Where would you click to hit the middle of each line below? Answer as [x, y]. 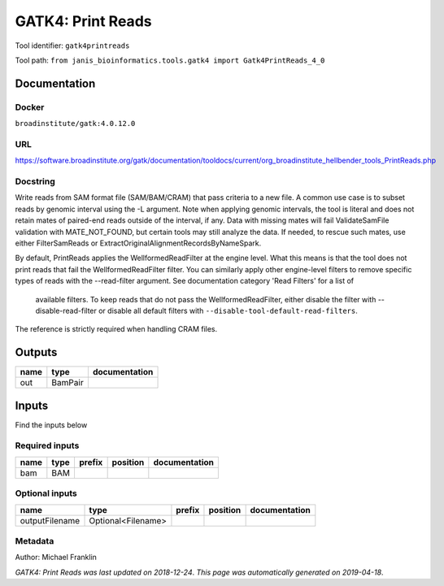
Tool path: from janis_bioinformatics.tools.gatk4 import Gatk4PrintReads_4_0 [170, 60]
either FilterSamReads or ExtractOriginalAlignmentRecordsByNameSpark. [138, 243]
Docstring [35, 181]
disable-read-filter [66, 310]
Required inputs [47, 445]
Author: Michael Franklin [56, 558]
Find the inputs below [51, 425]
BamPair [68, 383]
